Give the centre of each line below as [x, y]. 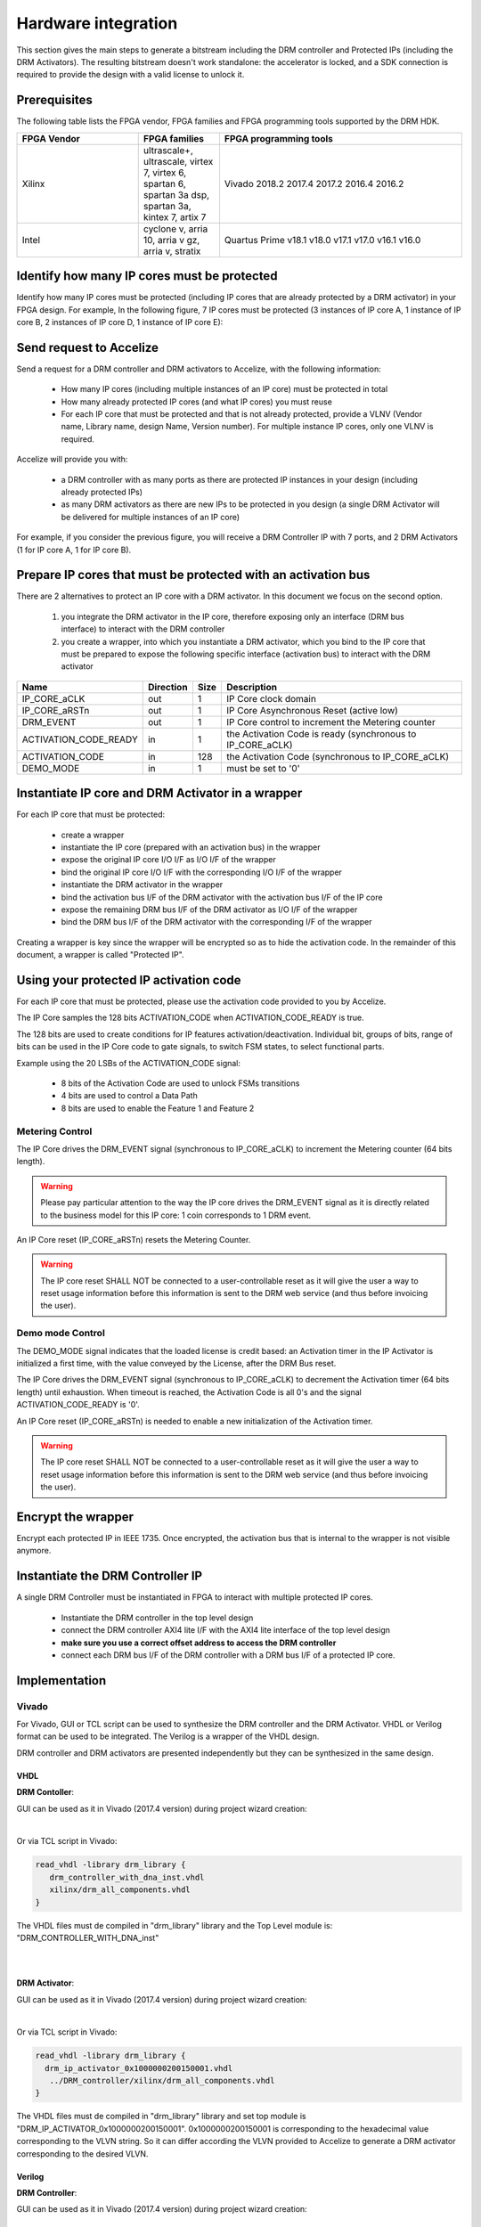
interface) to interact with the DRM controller [143, 629]
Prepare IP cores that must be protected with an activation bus [193, 575]
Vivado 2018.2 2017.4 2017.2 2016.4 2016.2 [314, 184]
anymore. [34, 1551]
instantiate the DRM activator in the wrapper [142, 885]
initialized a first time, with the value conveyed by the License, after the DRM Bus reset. [176, 1364]
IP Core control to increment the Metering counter [331, 722]
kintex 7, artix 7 [175, 216]
